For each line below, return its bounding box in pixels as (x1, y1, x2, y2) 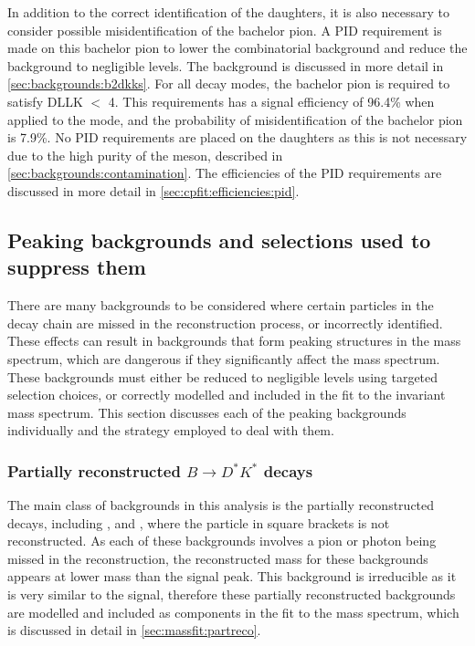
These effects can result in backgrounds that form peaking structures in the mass (7, 331, 461, 350)
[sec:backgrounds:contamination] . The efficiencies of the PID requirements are (7, 163, 442, 182)
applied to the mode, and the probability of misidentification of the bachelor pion (7, 109, 463, 129)
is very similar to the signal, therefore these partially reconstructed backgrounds (7, 585, 456, 604)
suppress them (7, 253, 146, 281)
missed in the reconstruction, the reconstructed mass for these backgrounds (7, 548, 428, 568)
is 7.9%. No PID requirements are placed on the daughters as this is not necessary (7, 128, 468, 147)
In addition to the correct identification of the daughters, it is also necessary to (7, 3, 449, 21)
